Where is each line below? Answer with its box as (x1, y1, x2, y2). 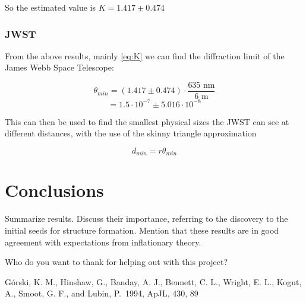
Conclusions (5, 178, 104, 202)
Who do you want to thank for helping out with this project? (5, 256, 228, 268)
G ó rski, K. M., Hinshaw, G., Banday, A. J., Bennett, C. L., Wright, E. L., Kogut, (5, 275, 302, 288)
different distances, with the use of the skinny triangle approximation (5, 127, 257, 139)
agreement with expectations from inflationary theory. (5, 235, 201, 248)
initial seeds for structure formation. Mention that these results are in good (5, 224, 279, 236)
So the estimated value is (5, 1, 96, 13)
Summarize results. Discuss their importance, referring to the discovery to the (5, 212, 288, 225)
